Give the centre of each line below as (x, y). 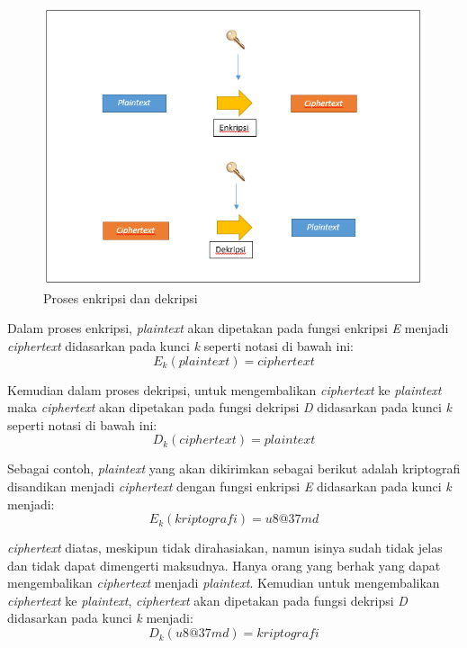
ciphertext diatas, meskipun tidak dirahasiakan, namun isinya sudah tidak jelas (225, 548)
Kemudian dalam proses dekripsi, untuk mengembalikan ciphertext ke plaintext (225, 389)
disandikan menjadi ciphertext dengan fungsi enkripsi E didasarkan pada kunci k (229, 486)
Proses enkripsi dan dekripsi (121, 297)
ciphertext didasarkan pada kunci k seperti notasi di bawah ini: (180, 345)
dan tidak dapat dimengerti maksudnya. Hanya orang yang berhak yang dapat (224, 565)
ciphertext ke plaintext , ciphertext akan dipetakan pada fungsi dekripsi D (207, 600)
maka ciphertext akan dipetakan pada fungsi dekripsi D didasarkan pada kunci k (229, 407)
